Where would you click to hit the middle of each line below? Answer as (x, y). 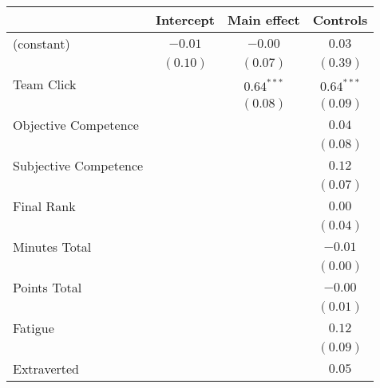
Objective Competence (76, 125)
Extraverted (46, 368)
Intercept (185, 20)
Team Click (45, 84)
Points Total (47, 287)
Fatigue (34, 328)
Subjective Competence (78, 165)
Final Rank (44, 206)
